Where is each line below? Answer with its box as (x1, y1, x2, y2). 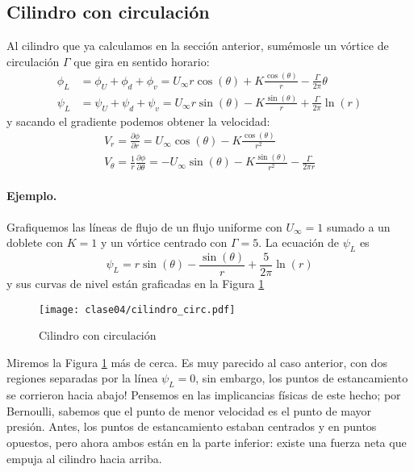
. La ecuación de (258, 234, 339, 251)
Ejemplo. (6, 187, 57, 204)
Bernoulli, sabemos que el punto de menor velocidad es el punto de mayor (6, 402, 372, 419)
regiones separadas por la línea (6, 370, 158, 386)
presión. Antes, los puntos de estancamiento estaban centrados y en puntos (6, 418, 377, 435)
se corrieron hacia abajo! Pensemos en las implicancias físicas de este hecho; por (6, 386, 401, 403)
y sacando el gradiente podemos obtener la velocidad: (6, 112, 270, 129)
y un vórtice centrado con (100, 234, 228, 251)
